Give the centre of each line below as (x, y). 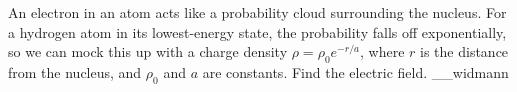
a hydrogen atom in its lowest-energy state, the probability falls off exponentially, (257, 31)
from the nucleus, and (75, 71)
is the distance (464, 51)
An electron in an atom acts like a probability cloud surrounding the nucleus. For (257, 12)
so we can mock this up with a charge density (148, 51)
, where (382, 51)
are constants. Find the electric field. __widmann (355, 71)
